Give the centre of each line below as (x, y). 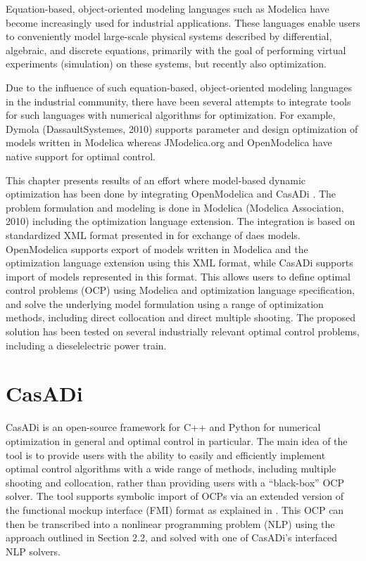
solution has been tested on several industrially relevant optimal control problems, (183, 331)
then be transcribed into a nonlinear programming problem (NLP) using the (170, 523)
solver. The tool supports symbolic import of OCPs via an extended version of (175, 496)
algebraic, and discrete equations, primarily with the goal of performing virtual (176, 50)
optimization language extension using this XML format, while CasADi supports (179, 263)
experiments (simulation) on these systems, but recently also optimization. (166, 64)
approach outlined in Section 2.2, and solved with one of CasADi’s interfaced (172, 537)
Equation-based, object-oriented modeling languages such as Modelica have (168, 8)
